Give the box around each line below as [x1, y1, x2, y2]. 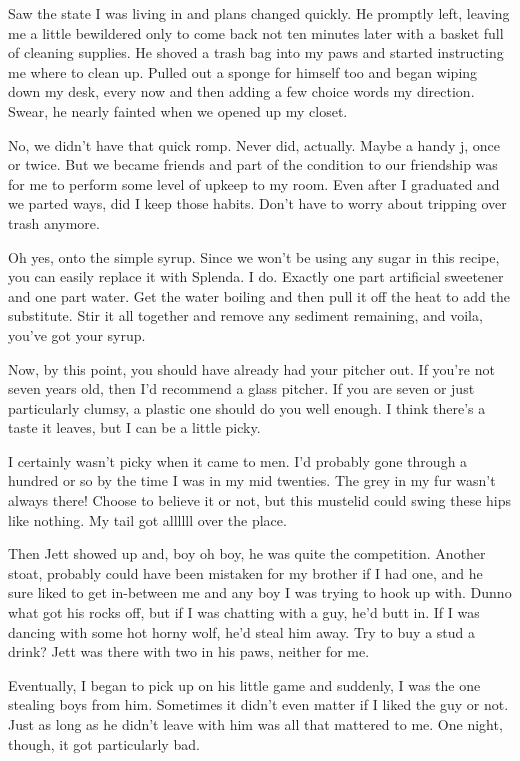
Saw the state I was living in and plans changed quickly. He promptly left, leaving [8, 3, 510, 23]
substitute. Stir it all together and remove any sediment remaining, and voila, [8, 305, 483, 326]
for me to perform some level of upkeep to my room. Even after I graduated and [8, 173, 500, 194]
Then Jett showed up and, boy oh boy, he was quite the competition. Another [8, 543, 486, 564]
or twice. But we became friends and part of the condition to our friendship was [8, 154, 498, 175]
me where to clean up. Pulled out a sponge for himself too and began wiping [8, 61, 478, 82]
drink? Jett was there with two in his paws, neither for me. [8, 641, 370, 662]
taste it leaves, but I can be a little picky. [8, 417, 261, 438]
